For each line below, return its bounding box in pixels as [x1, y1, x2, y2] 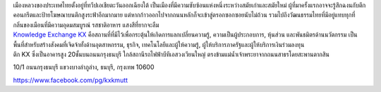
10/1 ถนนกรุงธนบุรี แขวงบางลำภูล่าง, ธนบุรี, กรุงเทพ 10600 [13, 63, 155, 72]
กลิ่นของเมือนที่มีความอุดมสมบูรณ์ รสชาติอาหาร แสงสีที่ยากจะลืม [13, 20, 159, 29]
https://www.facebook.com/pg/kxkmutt [13, 76, 128, 84]
